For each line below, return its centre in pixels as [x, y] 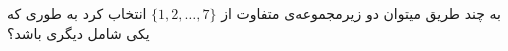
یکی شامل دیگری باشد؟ [78, 32]
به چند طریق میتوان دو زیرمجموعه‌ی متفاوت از [361, 13]
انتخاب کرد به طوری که [77, 13]
